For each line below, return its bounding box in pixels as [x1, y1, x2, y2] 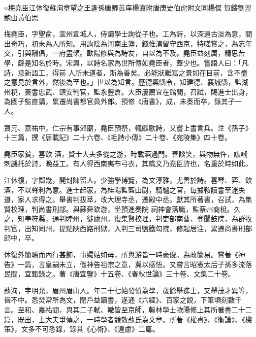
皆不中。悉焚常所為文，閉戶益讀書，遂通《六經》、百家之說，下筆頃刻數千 [4, 295, 242, 305]
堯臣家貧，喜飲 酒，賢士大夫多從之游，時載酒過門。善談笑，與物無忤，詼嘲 [4, 148, 248, 159]
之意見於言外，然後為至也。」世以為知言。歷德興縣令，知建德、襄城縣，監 [4, 77, 242, 87]
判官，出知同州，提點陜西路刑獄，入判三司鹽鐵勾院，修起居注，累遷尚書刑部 [4, 223, 252, 233]
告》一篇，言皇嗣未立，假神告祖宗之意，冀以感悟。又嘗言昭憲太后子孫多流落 [4, 259, 252, 269]
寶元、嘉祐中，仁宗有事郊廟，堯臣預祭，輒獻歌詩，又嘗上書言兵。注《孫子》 [4, 122, 252, 133]
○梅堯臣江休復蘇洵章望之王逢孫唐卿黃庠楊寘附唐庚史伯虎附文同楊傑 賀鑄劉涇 [4, 2, 252, 12]
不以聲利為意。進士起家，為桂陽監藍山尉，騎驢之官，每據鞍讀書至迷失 [17, 184, 245, 195]
